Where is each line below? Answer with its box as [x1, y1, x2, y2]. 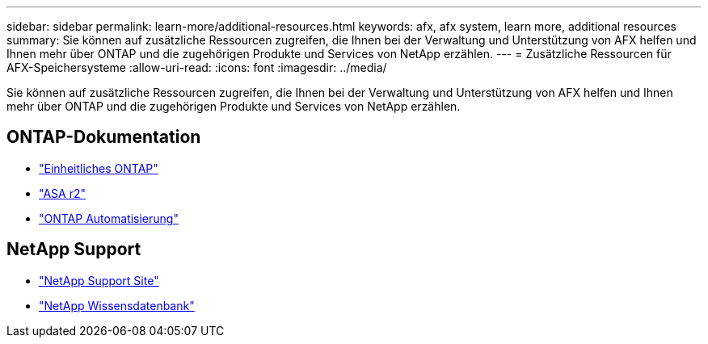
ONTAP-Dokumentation [6, 127, 201, 148]
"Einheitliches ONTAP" [39, 161, 158, 175]
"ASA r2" [39, 186, 86, 200]
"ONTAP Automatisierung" [39, 211, 179, 225]
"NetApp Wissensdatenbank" [39, 298, 195, 313]
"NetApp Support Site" [39, 273, 159, 287]
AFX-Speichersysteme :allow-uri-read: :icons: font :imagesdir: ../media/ [6, 61, 387, 74]
